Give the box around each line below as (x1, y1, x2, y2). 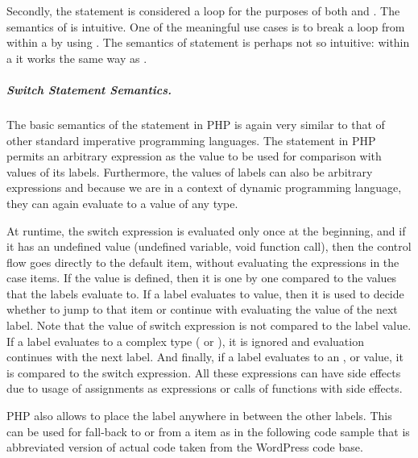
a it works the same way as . (6, 49, 147, 66)
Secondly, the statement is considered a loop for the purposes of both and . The (6, 2, 400, 19)
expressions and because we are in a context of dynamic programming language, (6, 179, 402, 196)
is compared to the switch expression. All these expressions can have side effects (6, 364, 401, 381)
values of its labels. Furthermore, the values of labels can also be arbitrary (6, 163, 373, 180)
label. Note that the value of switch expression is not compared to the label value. (6, 317, 412, 334)
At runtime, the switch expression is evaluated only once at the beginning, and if (6, 222, 406, 239)
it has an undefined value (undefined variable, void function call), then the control (6, 238, 412, 255)
